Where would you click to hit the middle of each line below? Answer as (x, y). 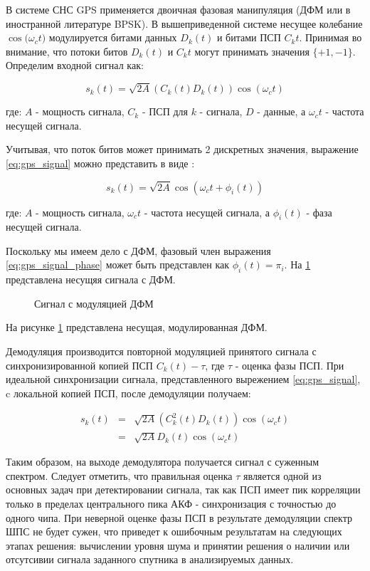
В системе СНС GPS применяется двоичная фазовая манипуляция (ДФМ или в (178, 9)
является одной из (282, 475)
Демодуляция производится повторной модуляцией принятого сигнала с (161, 351)
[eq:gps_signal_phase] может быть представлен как (118, 264)
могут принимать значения (252, 51)
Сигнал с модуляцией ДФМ (94, 303)
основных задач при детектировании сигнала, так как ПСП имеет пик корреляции (183, 489)
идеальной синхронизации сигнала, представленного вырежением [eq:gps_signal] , (183, 379)
